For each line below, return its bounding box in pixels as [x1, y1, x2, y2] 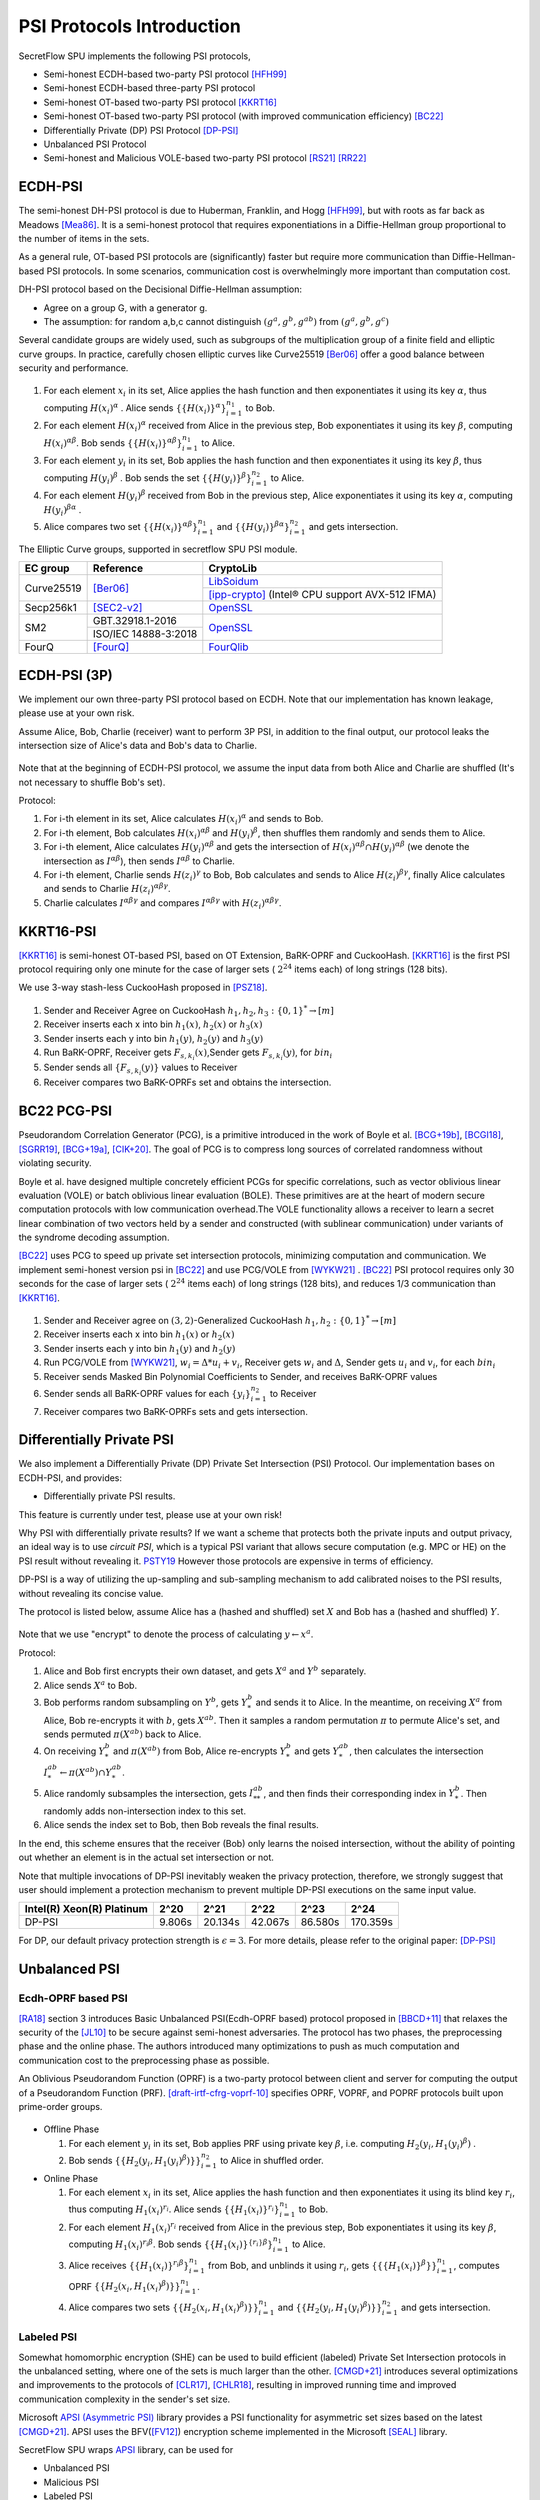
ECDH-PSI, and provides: [18, 1471, 123, 1484]
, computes [453, 2259, 500, 2271]
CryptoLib [208, 561, 258, 575]
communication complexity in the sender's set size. [18, 2393, 231, 2405]
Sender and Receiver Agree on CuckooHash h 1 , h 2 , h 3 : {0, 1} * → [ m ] [43, 1003, 334, 1019]
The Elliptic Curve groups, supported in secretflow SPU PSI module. [18, 543, 298, 555]
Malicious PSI [43, 2476, 100, 2488]
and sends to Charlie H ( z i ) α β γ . [43, 881, 171, 897]
